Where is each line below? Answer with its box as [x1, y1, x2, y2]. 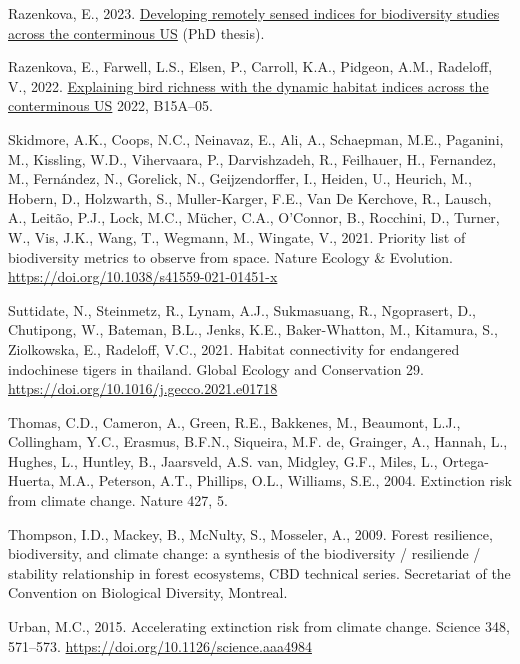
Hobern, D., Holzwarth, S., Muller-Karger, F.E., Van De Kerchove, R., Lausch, [8, 187, 492, 208]
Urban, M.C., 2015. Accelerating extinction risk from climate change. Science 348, [8, 616, 510, 637]
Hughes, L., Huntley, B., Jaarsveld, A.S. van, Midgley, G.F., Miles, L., [8, 450, 438, 471]
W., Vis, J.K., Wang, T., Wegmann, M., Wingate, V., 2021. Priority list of [8, 226, 466, 247]
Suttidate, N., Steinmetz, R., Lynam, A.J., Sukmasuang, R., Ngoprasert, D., [8, 299, 476, 320]
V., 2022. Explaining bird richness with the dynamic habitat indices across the [8, 75, 489, 96]
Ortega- [442, 450, 489, 471]
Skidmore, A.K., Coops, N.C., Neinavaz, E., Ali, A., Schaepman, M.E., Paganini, [8, 128, 504, 149]
